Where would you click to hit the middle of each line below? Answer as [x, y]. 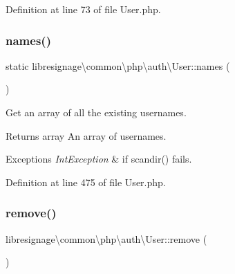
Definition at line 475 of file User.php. [86, 182]
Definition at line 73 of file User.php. [83, 9]
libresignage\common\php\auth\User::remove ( [106, 238]
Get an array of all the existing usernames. [96, 112]
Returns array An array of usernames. [86, 135]
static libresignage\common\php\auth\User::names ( [118, 65]
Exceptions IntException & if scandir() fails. [99, 159]
